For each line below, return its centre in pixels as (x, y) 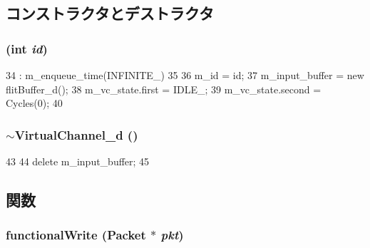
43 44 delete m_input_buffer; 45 (78, 161)
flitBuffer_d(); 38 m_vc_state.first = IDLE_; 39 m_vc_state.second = (164, 89)
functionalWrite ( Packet (76, 235)
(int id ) (27, 48)
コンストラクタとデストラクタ (110, 13)
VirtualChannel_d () (76, 134)
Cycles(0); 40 (34, 103)
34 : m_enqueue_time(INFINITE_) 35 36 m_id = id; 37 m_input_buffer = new (185, 75)
